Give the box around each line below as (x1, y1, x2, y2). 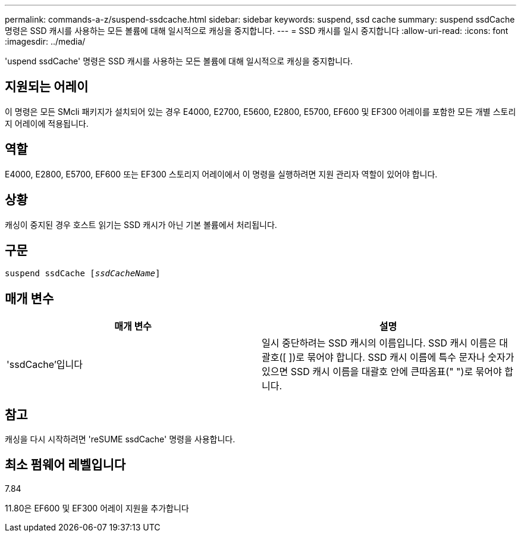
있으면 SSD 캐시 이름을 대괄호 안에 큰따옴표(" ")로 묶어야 (262, 366, 502, 378)
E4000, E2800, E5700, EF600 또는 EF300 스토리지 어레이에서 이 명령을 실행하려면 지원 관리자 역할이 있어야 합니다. (5, 168, 438, 179)
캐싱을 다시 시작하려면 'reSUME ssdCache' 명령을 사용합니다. (5, 434, 236, 445)
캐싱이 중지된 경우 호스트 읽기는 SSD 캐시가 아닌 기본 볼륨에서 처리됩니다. (5, 219, 277, 230)
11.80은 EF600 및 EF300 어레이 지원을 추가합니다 (5, 502, 189, 513)
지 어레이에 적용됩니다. (5, 118, 89, 129)
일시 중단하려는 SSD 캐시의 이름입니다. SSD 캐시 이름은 (262, 337, 497, 349)
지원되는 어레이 (5, 79, 89, 95)
